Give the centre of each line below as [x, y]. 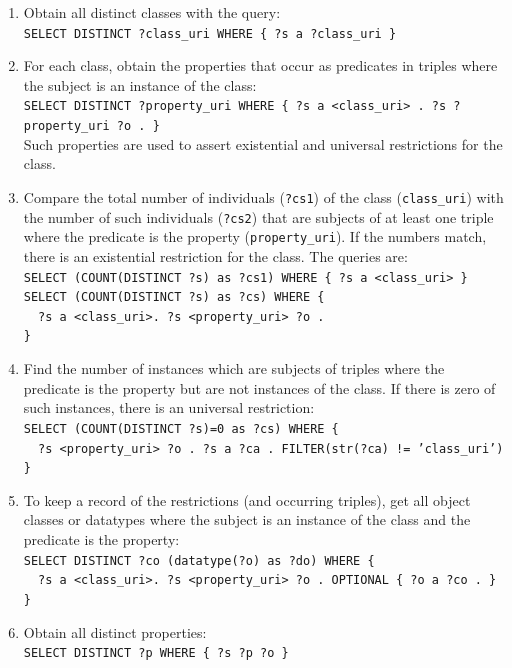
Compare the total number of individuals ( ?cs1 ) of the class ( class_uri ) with [263, 196]
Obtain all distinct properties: [115, 631]
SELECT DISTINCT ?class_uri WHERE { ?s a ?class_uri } [210, 33]
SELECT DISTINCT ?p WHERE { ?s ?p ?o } [156, 653]
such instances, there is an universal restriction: [169, 407]
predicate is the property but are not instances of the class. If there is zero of [259, 387]
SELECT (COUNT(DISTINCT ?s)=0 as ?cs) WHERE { [181, 428]
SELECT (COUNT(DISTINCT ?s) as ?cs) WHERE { [174, 297]
